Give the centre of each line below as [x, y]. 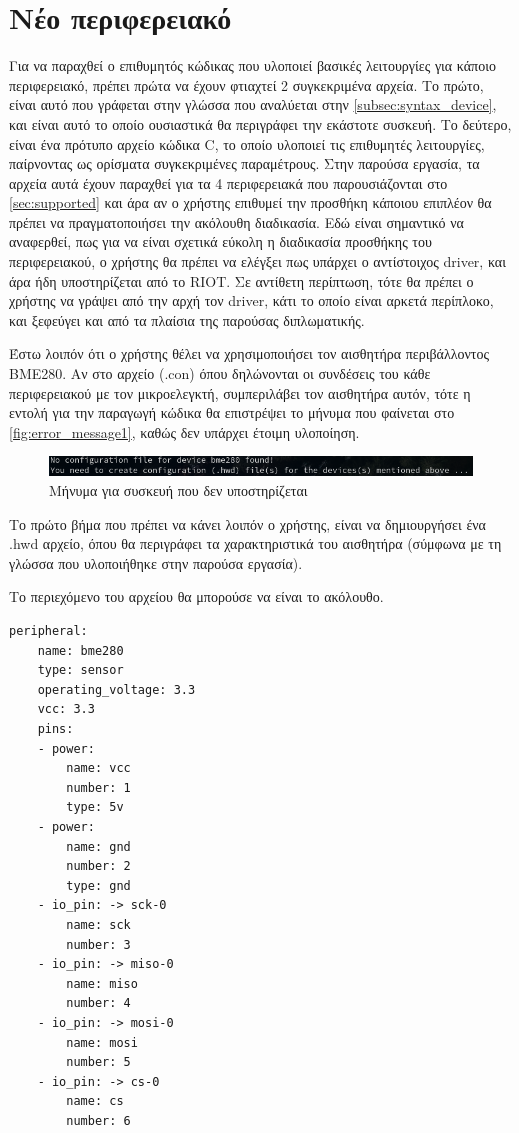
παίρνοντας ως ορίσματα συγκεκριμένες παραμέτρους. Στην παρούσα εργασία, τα [244, 163]
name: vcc [98, 768]
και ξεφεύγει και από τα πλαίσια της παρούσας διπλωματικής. [187, 319]
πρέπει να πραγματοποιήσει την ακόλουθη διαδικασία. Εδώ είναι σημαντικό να [236, 221]
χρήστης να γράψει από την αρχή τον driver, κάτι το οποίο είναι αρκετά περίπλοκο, [251, 300]
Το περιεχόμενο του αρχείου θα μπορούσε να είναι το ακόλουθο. [196, 596]
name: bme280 [80, 650]
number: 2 [98, 866]
